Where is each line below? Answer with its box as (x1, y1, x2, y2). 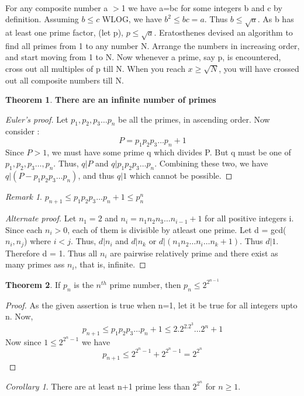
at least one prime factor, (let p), (5, 26, 123, 38)
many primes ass (5, 258, 65, 270)
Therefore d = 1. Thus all (5, 246, 98, 259)
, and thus (78, 169, 115, 182)
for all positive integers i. (205, 212, 294, 224)
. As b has (257, 13, 294, 25)
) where (24, 235, 51, 247)
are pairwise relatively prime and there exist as (110, 246, 278, 259)
